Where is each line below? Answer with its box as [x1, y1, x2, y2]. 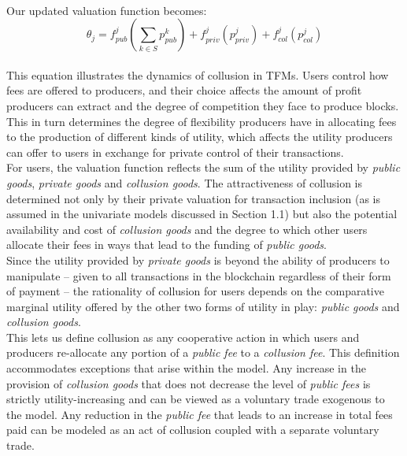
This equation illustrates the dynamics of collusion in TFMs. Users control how [6, 66, 389, 83]
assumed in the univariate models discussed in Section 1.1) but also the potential [6, 206, 398, 222]
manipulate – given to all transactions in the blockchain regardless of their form [6, 267, 391, 284]
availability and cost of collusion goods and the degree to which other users [6, 221, 368, 237]
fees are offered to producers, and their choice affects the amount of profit [6, 82, 362, 98]
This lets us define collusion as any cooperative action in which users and [6, 328, 360, 345]
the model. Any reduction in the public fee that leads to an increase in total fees [6, 406, 393, 422]
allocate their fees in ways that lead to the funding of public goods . [6, 236, 327, 253]
